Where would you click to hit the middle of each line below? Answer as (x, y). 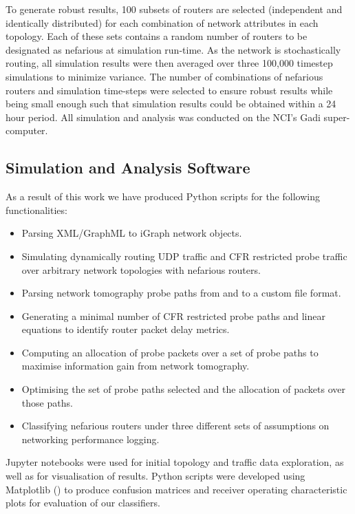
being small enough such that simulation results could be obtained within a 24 (171, 104)
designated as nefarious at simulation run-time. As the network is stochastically (173, 49)
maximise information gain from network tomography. (136, 366)
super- (337, 117)
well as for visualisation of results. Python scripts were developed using (155, 476)
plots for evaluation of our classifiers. (83, 503)
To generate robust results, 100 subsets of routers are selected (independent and (174, 9)
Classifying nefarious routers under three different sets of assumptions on (175, 426)
